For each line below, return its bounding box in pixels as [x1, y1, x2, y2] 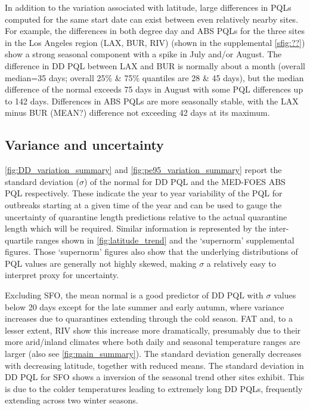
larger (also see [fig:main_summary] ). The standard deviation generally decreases [5, 347, 302, 360]
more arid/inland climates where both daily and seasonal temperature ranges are [5, 335, 300, 348]
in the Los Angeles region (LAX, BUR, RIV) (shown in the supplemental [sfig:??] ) [5, 36, 305, 48]
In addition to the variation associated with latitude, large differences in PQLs [5, 1, 292, 13]
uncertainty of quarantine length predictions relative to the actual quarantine [5, 210, 287, 223]
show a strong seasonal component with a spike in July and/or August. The [5, 48, 282, 60]
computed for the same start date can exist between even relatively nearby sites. [5, 13, 299, 25]
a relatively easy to [206, 257, 276, 269]
